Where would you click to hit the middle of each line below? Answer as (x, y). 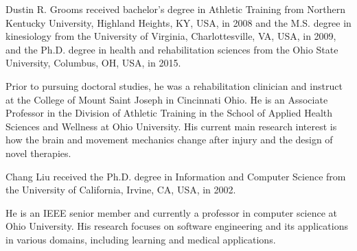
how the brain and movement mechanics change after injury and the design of (169, 140)
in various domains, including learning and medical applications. (141, 239)
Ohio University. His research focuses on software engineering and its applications (177, 226)
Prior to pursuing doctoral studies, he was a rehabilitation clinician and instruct (174, 85)
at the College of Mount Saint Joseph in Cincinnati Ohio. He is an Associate (167, 99)
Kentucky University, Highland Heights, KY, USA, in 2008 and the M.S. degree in (178, 22)
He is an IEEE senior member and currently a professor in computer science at (172, 212)
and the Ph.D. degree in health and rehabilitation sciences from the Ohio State (172, 49)
